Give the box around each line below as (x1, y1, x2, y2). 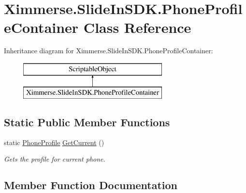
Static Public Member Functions (4, 115, 170, 130)
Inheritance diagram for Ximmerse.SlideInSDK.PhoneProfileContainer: (4, 45, 213, 56)
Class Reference (83, 17, 191, 37)
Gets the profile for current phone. (4, 153, 105, 163)
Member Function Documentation (4, 177, 178, 192)
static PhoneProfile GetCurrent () (4, 137, 104, 148)
